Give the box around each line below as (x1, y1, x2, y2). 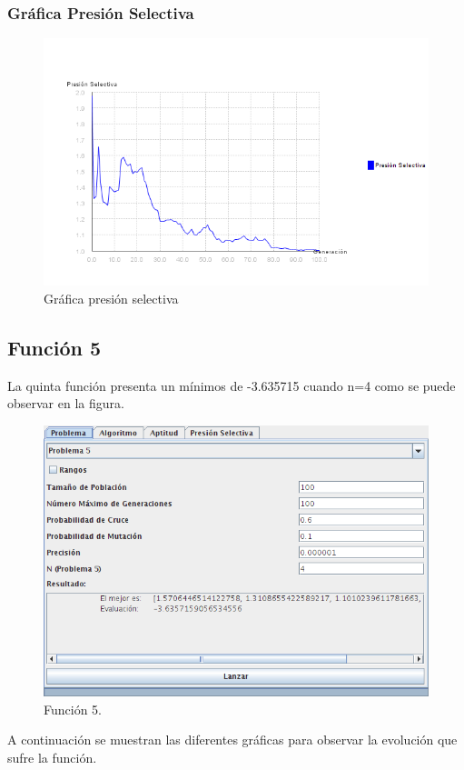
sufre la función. (7, 747, 97, 766)
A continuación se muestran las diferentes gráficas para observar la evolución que (7, 730, 458, 749)
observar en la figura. (7, 394, 124, 413)
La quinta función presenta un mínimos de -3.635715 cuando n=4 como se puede (7, 375, 456, 395)
